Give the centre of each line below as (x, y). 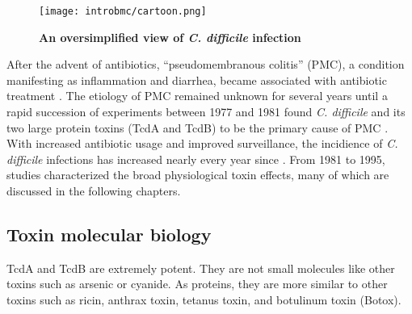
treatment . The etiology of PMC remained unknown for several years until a (197, 96)
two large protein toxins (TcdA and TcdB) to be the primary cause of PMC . (198, 127)
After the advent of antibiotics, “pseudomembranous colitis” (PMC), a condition (206, 64)
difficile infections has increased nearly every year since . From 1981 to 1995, (196, 159)
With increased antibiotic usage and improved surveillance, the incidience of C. (202, 143)
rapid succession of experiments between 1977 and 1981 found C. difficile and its (206, 112)
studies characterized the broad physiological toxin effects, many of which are (198, 175)
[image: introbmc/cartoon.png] (123, 11)
